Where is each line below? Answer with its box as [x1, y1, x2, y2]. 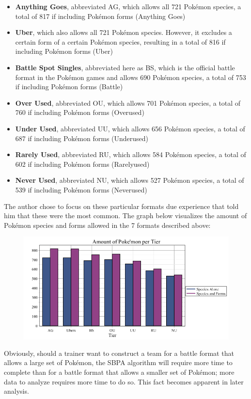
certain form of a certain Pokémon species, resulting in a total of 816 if [15, 36, 226, 47]
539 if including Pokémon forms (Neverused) [15, 184, 147, 194]
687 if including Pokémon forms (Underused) [15, 133, 149, 143]
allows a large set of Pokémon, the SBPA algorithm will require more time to [4, 357, 233, 367]
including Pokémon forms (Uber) [15, 46, 113, 56]
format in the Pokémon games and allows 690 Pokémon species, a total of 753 [15, 72, 246, 82]
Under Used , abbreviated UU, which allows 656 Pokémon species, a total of [15, 123, 245, 133]
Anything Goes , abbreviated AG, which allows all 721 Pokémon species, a [15, 1, 241, 11]
